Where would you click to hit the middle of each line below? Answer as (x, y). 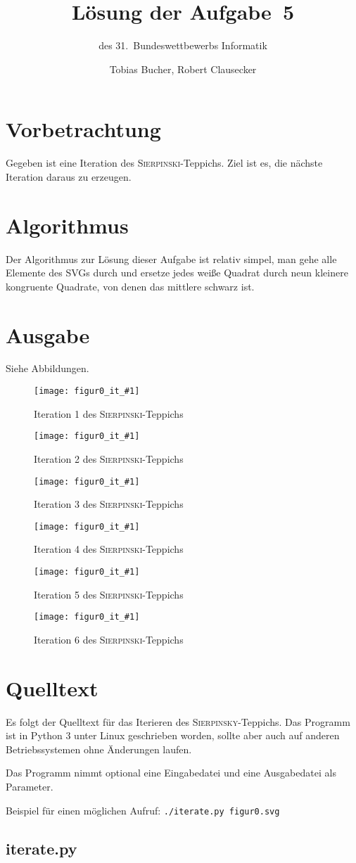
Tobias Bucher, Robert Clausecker (183, 69)
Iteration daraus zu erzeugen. (69, 176)
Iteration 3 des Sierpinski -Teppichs (109, 504)
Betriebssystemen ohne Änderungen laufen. (99, 749)
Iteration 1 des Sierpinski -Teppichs (109, 413)
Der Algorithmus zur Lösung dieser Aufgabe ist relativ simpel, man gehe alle (171, 258)
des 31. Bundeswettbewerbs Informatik (183, 45)
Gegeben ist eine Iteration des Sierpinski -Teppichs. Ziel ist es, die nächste (164, 163)
